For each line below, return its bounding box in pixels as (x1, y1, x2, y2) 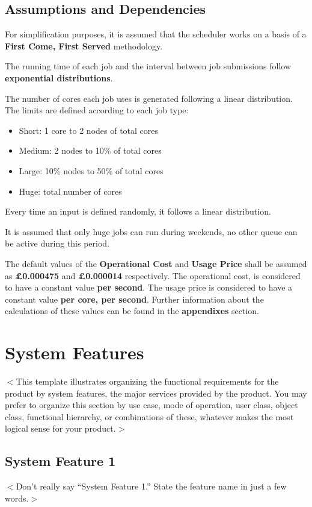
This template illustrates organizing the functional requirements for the (16, 375, 279, 388)
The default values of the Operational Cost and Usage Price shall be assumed (5, 257, 307, 269)
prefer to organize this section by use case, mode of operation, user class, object (5, 398, 298, 411)
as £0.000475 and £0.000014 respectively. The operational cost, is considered (5, 269, 301, 282)
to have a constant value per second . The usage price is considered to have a (5, 281, 293, 294)
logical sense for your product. (5, 422, 116, 435)
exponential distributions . (5, 71, 113, 84)
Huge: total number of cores (19, 184, 122, 197)
